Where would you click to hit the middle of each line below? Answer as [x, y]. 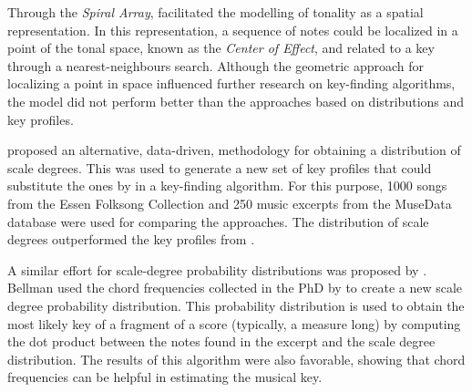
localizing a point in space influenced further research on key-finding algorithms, [231, 83]
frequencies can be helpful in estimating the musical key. [165, 377]
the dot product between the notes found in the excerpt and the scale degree [221, 341]
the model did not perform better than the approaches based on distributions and [236, 101]
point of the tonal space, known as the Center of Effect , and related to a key [221, 48]
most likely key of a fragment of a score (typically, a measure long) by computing [234, 323]
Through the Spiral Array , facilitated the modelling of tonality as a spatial [215, 12]
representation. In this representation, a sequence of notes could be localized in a [233, 30]
